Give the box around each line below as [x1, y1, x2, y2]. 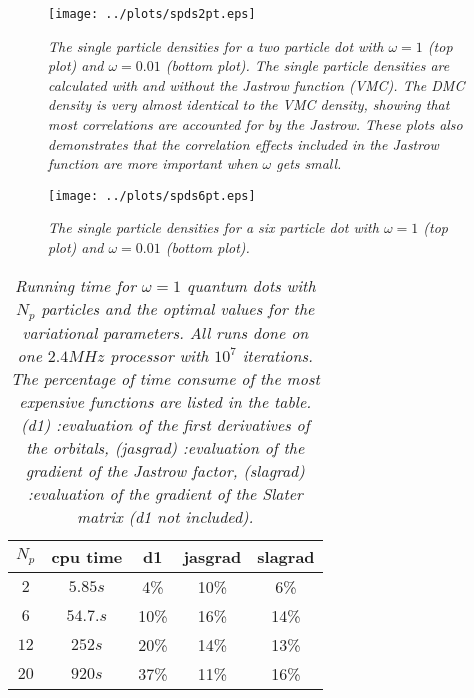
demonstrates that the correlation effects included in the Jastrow [48, 133, 439, 154]
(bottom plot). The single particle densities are [165, 55, 450, 76]
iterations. [242, 343, 313, 367]
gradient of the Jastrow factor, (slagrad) [25, 458, 305, 482]
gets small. [276, 153, 342, 174]
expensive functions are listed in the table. [19, 389, 312, 413]
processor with [110, 343, 209, 367]
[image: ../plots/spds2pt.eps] [48, 7, 256, 21]
